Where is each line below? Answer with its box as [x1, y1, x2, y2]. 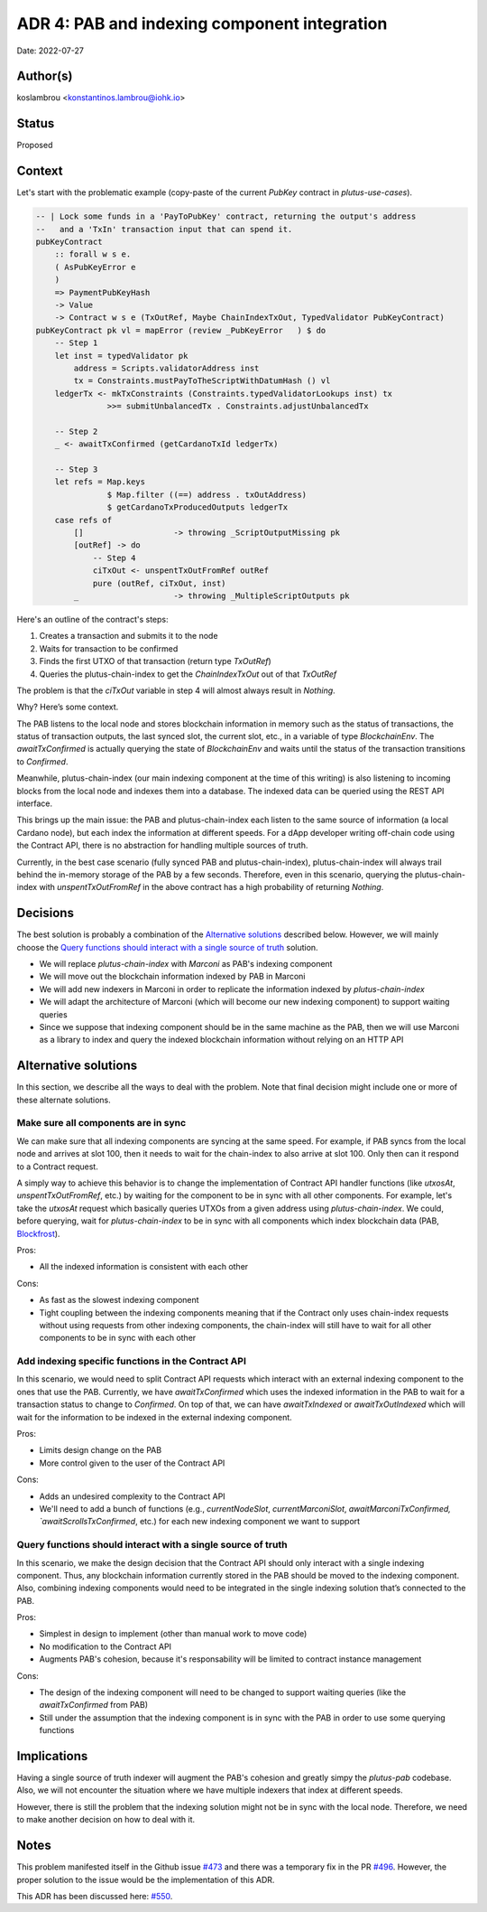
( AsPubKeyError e [54, 262, 136, 272]
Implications [16, 1748, 88, 1764]
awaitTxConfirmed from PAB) [39, 1700, 149, 1710]
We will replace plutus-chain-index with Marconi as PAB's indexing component [39, 959, 333, 970]
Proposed [16, 140, 53, 151]
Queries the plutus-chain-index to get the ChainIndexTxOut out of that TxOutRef [39, 669, 337, 680]
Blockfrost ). [16, 1228, 60, 1239]
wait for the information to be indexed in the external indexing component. [16, 1411, 292, 1422]
